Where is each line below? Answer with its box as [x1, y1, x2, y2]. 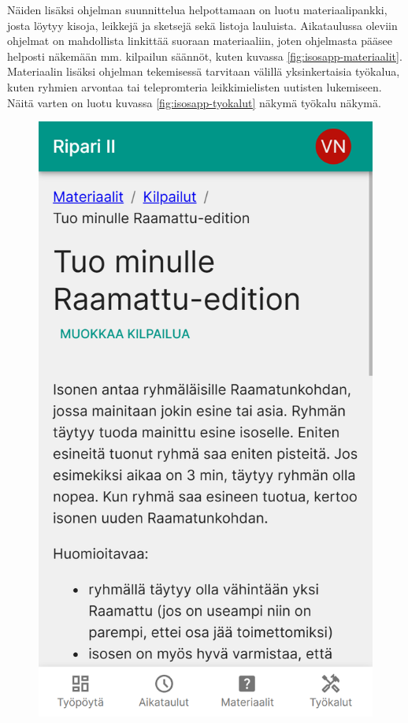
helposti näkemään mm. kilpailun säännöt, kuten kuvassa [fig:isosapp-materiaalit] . [7, 47, 402, 64]
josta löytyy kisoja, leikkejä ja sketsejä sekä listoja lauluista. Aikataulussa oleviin [7, 17, 398, 33]
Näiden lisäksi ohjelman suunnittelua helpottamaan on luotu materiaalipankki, [7, 2, 388, 17]
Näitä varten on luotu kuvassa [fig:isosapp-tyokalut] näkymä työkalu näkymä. [7, 94, 381, 110]
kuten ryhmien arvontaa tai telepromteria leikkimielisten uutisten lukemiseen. [7, 78, 382, 95]
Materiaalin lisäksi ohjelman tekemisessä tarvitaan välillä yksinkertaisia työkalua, [7, 63, 400, 80]
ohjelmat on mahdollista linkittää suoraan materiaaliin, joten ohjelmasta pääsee [7, 32, 392, 49]
